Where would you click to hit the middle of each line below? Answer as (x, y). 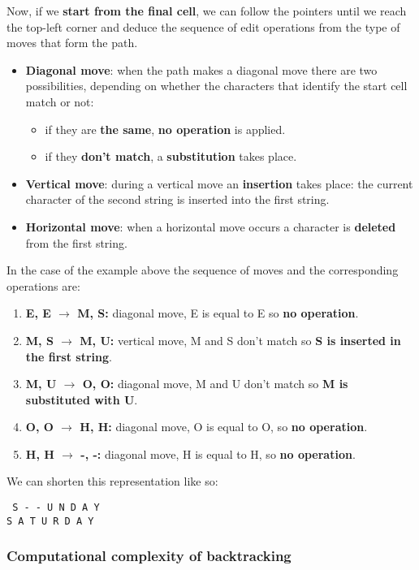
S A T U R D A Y (50, 521)
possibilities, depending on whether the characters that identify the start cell (216, 86)
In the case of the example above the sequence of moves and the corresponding (203, 270)
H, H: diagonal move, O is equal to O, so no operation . (224, 427)
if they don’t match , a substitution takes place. (171, 156)
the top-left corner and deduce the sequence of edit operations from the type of (203, 26)
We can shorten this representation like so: (112, 481)
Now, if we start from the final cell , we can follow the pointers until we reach (207, 11)
